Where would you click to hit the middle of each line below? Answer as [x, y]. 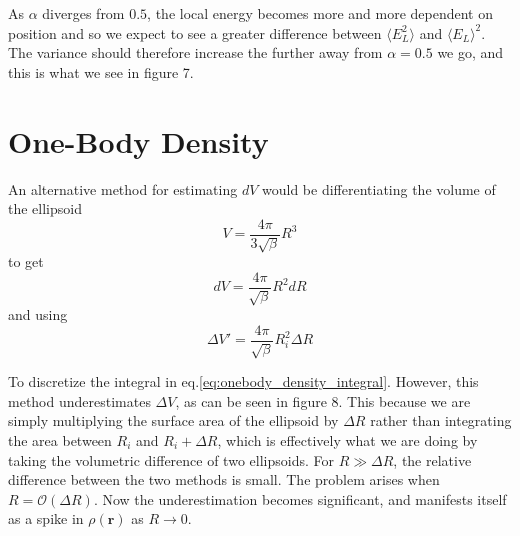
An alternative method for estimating [123, 188]
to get [26, 261]
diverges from [83, 13]
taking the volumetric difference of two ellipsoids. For [171, 459]
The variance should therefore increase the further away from [195, 52]
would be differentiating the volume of [379, 188]
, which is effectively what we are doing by [347, 440]
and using [38, 314]
